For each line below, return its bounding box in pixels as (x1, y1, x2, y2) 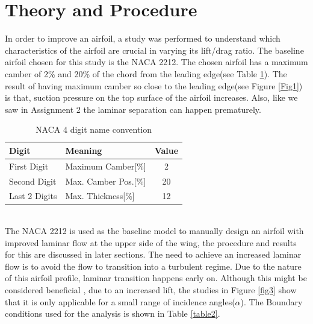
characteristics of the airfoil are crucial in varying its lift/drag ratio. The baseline (5, 43, 304, 56)
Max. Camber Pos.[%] (65, 174, 146, 187)
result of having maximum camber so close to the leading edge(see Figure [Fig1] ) (5, 79, 303, 92)
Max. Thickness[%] (65, 189, 135, 202)
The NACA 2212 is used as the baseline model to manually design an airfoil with (5, 224, 304, 237)
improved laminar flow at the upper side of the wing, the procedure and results (5, 236, 297, 249)
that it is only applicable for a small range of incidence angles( (5, 295, 235, 308)
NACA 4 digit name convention (36, 123, 152, 136)
